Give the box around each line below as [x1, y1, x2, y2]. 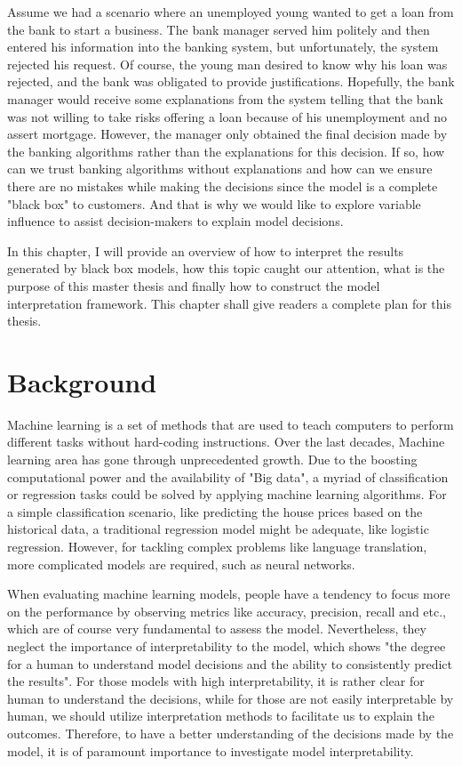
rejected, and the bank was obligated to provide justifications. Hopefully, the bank [7, 72, 455, 91]
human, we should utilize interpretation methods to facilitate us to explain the [7, 706, 434, 725]
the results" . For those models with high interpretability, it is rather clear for [7, 672, 425, 690]
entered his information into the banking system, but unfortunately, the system [7, 37, 439, 56]
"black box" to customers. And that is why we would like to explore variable [7, 194, 421, 213]
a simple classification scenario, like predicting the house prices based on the [7, 502, 423, 520]
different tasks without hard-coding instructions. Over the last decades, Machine [7, 432, 445, 451]
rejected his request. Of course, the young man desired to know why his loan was [7, 54, 448, 73]
